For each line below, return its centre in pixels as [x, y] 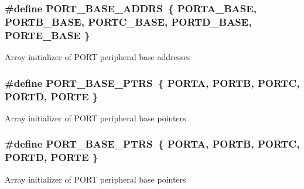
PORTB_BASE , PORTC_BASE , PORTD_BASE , [128, 21]
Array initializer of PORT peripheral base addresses [98, 57]
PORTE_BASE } [47, 35]
